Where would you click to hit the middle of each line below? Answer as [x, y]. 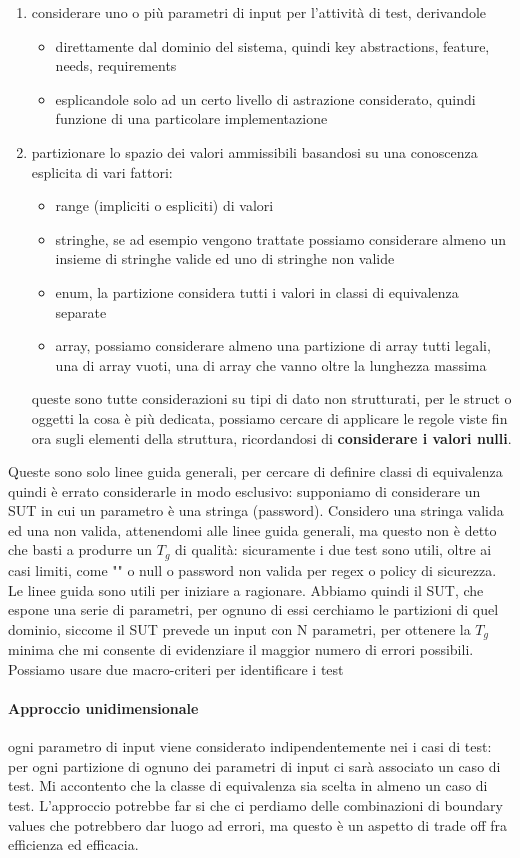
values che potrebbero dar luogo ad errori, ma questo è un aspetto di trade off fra [258, 824]
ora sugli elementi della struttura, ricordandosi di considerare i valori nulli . [271, 437]
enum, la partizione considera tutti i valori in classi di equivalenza [257, 291]
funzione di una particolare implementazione [191, 118]
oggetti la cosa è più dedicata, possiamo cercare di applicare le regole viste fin [269, 417]
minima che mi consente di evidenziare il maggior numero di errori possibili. [241, 649]
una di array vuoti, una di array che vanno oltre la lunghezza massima [271, 364]
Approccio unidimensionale [103, 707]
